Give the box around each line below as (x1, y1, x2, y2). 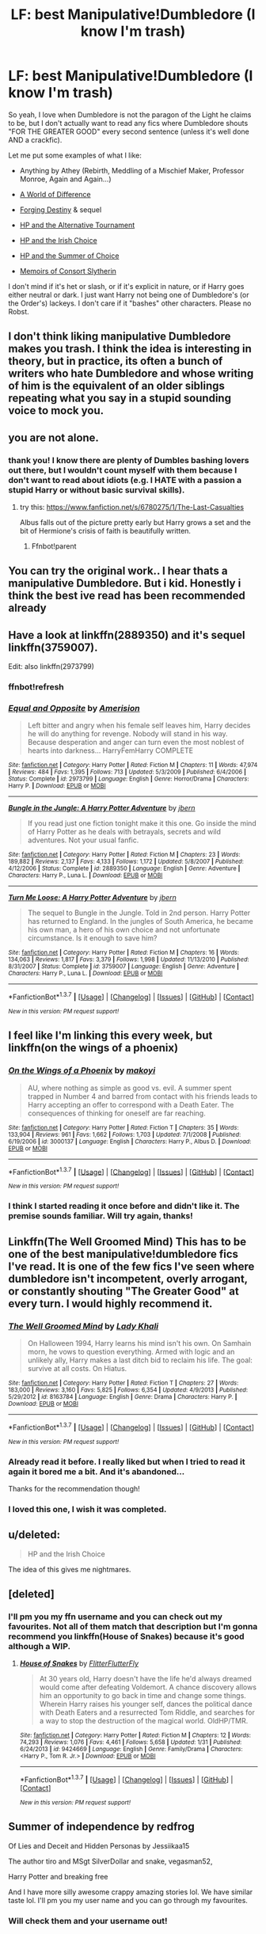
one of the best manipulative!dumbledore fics (8, 1247, 239, 1260)
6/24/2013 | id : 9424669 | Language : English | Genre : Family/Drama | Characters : (19, 1746, 243, 1754)
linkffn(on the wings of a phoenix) (8, 1041, 179, 1054)
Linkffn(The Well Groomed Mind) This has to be (8, 1235, 247, 1248)
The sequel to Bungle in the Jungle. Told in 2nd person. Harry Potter (27, 908, 251, 918)
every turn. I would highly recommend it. (8, 1297, 213, 1310)
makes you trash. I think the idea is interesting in (8, 342, 252, 355)
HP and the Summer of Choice (19, 251, 120, 260)
